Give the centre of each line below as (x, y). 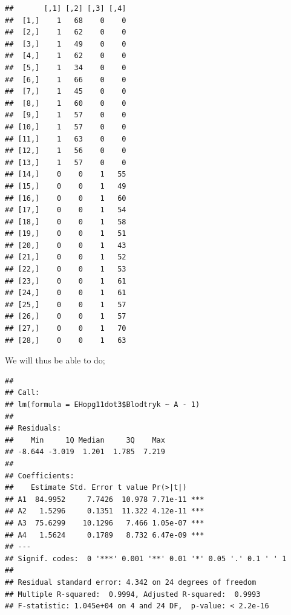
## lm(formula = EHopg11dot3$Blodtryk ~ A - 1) (103, 405)
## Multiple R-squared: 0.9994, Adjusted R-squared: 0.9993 (133, 594)
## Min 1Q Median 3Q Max (85, 440)
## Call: (22, 393)
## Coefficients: (40, 476)
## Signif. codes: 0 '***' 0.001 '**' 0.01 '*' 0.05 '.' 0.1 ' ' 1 (146, 558)
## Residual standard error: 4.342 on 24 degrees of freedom (131, 582)
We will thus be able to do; (55, 360)
